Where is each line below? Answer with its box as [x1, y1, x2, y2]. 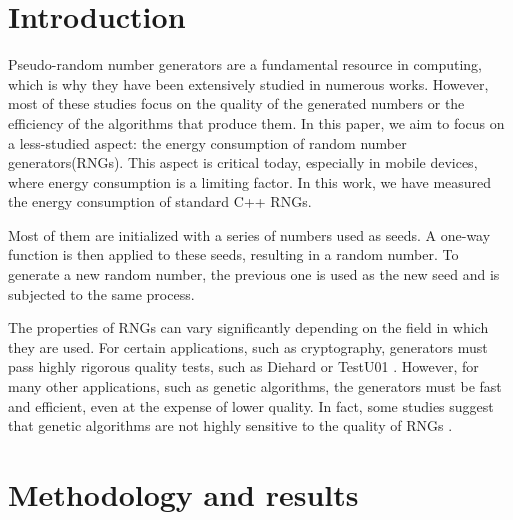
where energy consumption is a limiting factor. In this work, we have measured [8, 171, 492, 192]
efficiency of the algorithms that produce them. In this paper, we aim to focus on [8, 112, 505, 133]
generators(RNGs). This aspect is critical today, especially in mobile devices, [8, 152, 478, 173]
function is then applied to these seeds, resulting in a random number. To [8, 244, 459, 265]
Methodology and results [8, 474, 359, 514]
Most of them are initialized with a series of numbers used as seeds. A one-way [8, 224, 491, 245]
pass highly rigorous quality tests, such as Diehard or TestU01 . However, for [8, 356, 479, 377]
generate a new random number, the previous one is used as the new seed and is [8, 264, 500, 285]
